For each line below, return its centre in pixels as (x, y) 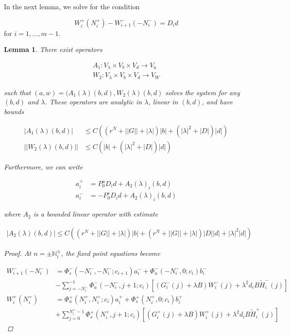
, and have (217, 102)
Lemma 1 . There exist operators (53, 49)
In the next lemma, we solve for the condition (72, 6)
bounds (14, 111)
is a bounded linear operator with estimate (96, 214)
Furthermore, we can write (43, 166)
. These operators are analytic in (94, 102)
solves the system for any (203, 92)
